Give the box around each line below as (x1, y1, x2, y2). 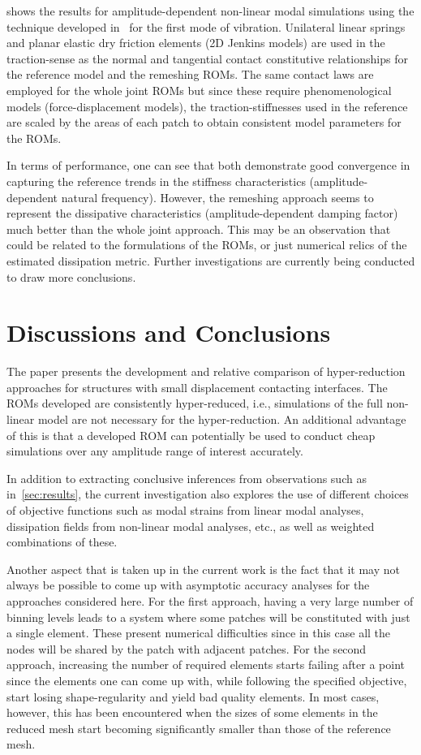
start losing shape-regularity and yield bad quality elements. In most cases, (6, 688, 380, 705)
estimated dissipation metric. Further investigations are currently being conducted (6, 252, 415, 269)
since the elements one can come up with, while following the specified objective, (6, 671, 407, 688)
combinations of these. (6, 533, 118, 550)
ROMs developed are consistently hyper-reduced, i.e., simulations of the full (6, 395, 383, 412)
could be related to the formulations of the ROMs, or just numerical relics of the (6, 236, 407, 253)
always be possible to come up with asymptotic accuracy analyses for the (6, 576, 370, 593)
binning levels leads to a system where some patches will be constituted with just (6, 608, 410, 625)
